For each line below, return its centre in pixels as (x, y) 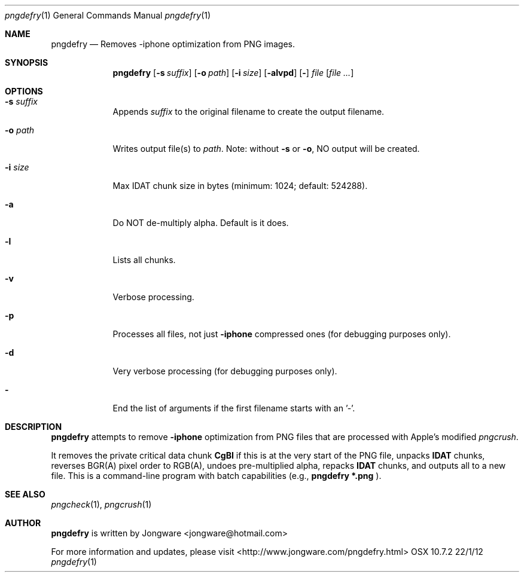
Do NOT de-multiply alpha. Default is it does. (201, 223)
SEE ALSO (25, 494)
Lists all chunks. (144, 260)
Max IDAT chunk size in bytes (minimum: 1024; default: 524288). (240, 186)
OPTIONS (24, 91)
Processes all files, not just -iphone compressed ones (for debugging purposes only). (282, 334)
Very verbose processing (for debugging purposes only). (225, 371)
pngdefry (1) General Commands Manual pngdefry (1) (108, 15)
